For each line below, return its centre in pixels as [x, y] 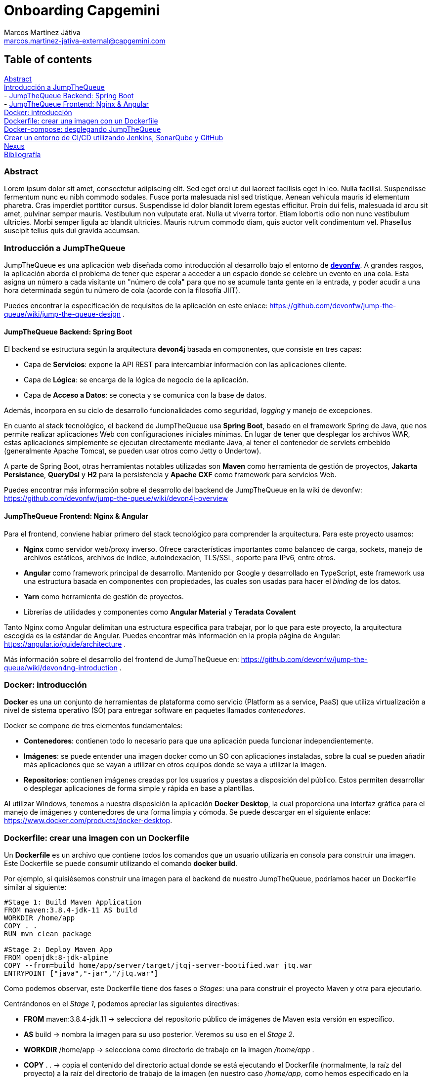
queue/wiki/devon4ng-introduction [61, 667]
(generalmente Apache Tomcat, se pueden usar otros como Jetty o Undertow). [133, 451]
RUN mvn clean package [48, 934]
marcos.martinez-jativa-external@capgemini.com [85, 41]
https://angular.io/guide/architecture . [65, 644]
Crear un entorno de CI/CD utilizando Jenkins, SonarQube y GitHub [114, 137]
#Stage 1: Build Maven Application [73, 902]
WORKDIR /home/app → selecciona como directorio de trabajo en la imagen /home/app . [169, 1050]
